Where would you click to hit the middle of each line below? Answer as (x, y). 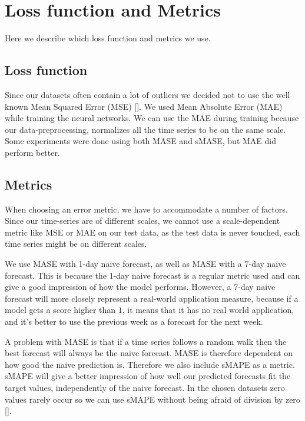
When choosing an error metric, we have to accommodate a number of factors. (146, 209)
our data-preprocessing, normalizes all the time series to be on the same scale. (145, 129)
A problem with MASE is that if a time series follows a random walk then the (146, 341)
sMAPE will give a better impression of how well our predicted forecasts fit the (148, 376)
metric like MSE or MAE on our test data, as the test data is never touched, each (152, 232)
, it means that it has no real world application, (208, 310)
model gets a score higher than (60, 310)
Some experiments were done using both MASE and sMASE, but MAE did (140, 141)
